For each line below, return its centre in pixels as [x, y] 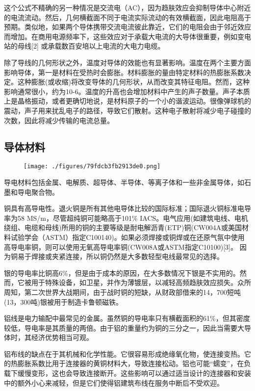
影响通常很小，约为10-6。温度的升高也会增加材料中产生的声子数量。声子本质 [127, 91]
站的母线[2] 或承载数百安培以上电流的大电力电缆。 [84, 46]
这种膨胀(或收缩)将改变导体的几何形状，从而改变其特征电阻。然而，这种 [133, 82]
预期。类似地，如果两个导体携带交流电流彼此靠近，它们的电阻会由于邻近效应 [127, 27]
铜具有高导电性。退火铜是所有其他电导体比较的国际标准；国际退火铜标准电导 [127, 208]
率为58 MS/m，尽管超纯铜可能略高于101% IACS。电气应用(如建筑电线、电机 [126, 218]
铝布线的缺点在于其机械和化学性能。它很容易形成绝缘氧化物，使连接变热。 [124, 353]
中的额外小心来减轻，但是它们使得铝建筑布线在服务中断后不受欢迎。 [114, 382]
